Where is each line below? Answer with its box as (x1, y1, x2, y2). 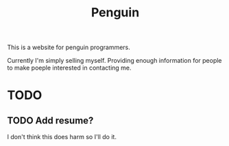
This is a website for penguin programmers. (7, 43, 130, 52)
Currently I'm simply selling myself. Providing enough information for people (7, 57, 222, 65)
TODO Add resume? (7, 115, 94, 126)
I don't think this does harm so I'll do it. (7, 133, 117, 141)
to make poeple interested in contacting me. (7, 63, 132, 72)
